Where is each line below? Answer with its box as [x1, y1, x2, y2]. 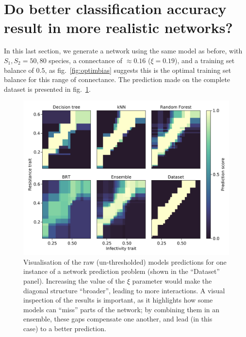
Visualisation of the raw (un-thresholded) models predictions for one [23, 256, 227, 267]
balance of [4, 65, 34, 75]
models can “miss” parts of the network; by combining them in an [23, 304, 220, 314]
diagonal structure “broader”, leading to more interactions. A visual [23, 285, 225, 295]
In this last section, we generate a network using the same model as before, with [4, 46, 243, 56]
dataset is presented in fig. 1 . [4, 84, 91, 94]
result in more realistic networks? [4, 17, 233, 37]
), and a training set [175, 55, 235, 65]
